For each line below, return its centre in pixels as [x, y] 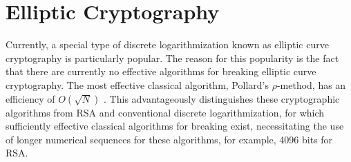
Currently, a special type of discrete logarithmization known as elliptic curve [167, 44]
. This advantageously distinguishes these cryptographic [222, 98]
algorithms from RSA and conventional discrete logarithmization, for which [165, 112]
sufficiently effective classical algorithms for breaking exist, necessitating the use [175, 126]
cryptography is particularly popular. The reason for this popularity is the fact [172, 58]
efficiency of [30, 98]
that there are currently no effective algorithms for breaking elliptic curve [161, 71]
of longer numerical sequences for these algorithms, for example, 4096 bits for [169, 139]
